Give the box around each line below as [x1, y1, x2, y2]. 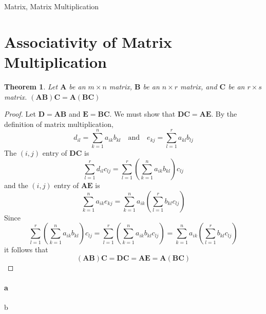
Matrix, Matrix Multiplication [4, 1, 99, 11]
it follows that [4, 244, 48, 255]
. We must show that [109, 108, 176, 119]
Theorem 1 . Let [4, 81, 58, 91]
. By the [211, 108, 237, 119]
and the [4, 180, 28, 190]
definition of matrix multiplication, [4, 118, 113, 129]
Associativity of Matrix [4, 31, 172, 52]
